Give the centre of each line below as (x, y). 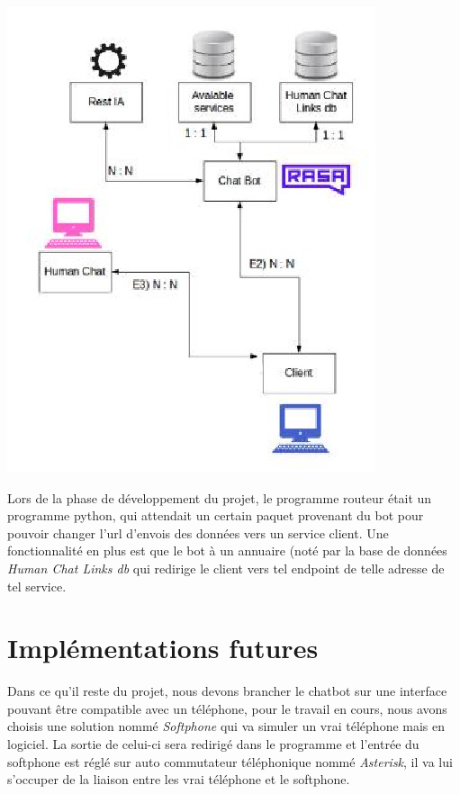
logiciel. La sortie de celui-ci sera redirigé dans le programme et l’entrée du (213, 744)
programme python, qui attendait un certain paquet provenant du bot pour (216, 515)
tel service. (37, 586)
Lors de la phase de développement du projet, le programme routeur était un (220, 497)
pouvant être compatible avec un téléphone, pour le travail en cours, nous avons (227, 708)
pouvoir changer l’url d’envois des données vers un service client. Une (198, 532)
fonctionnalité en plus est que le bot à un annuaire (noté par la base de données (227, 550)
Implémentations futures (163, 648)
